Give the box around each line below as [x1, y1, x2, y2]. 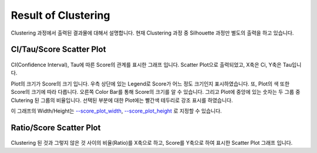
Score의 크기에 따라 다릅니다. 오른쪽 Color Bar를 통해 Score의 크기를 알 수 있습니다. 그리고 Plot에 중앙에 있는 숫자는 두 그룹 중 [11, 89, 301, 96]
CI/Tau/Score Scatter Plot [11, 45, 106, 55]
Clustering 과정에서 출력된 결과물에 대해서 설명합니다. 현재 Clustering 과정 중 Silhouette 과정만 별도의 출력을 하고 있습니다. [11, 29, 294, 36]
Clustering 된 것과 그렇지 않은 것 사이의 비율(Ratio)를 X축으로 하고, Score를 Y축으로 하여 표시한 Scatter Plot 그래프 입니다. [11, 140, 293, 147]
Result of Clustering [11, 9, 110, 22]
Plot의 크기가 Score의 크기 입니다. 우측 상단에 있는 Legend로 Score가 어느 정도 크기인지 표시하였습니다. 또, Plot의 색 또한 [11, 80, 290, 87]
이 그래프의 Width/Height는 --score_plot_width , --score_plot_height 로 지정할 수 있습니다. [11, 107, 222, 114]
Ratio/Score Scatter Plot [11, 123, 101, 132]
